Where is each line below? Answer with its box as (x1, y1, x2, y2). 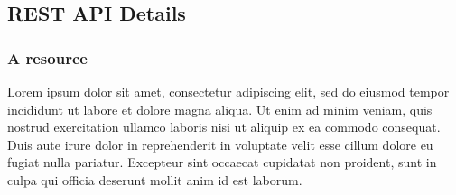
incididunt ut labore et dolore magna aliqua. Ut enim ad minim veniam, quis (7, 99, 433, 118)
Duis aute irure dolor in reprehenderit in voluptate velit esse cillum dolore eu (7, 135, 433, 153)
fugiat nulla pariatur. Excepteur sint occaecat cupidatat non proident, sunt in (7, 153, 437, 172)
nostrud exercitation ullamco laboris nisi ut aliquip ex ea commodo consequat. (7, 117, 441, 136)
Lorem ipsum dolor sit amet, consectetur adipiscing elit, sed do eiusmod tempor (7, 82, 450, 100)
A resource (7, 46, 88, 69)
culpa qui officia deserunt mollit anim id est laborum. (7, 170, 302, 189)
